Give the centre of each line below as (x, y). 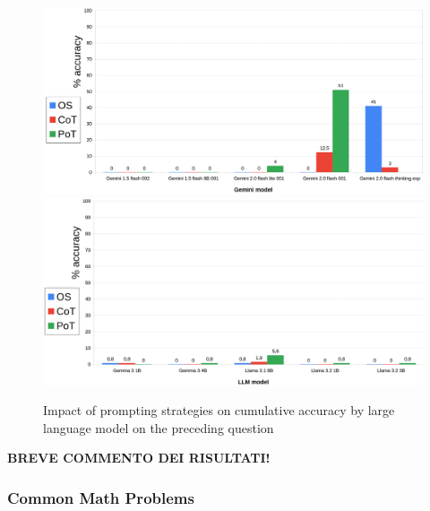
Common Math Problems (101, 497)
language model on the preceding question (159, 427)
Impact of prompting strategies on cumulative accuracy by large (219, 410)
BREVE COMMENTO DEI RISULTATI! (139, 458)
